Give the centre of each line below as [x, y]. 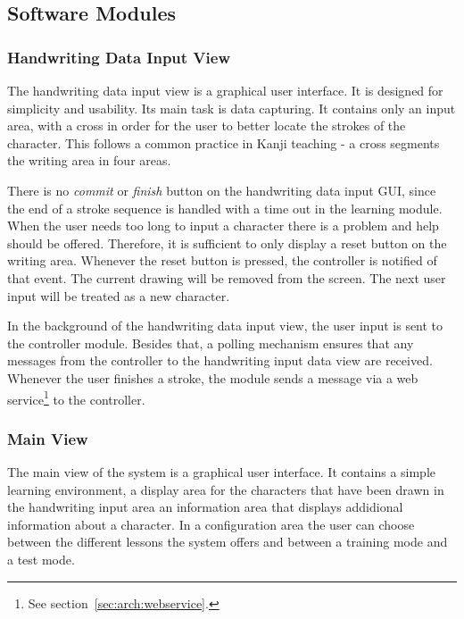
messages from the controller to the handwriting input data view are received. [220, 360]
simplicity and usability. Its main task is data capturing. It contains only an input [232, 108]
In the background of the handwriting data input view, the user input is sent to [225, 326]
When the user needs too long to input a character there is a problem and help [223, 226]
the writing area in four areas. [89, 160]
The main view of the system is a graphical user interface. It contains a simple [222, 471]
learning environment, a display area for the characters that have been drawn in [226, 489]
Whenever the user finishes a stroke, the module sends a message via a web [213, 377]
